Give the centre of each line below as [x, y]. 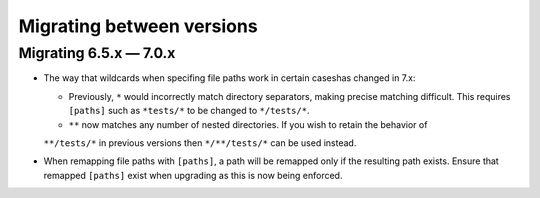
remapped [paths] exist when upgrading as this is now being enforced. [193, 175]
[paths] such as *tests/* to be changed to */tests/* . [189, 111]
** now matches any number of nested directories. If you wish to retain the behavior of [248, 124]
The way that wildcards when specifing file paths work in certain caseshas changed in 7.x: [229, 78]
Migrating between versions [138, 26]
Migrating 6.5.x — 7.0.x [97, 53]
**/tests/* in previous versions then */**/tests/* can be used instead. [200, 142]
